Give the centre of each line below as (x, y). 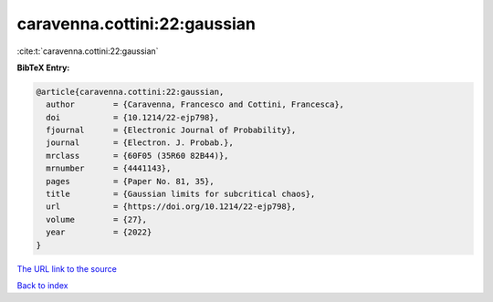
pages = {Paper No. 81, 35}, (130, 181)
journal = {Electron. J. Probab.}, (140, 143)
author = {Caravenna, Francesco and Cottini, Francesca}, (195, 104)
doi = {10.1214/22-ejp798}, (132, 117)
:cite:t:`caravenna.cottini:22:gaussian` (88, 51)
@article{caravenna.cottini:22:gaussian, (130, 92)
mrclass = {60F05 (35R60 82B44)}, (137, 156)
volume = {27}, (97, 219)
